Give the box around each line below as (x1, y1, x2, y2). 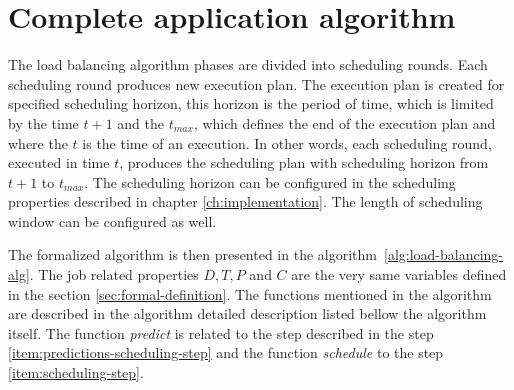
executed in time (8, 152, 110, 173)
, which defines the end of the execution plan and (193, 112, 496, 133)
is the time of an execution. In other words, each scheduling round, (82, 132, 492, 153)
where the (8, 132, 68, 153)
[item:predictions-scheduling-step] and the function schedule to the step (8, 342, 444, 363)
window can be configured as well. (8, 210, 217, 231)
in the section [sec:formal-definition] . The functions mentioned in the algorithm (8, 283, 492, 304)
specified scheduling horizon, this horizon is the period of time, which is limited (8, 93, 494, 114)
